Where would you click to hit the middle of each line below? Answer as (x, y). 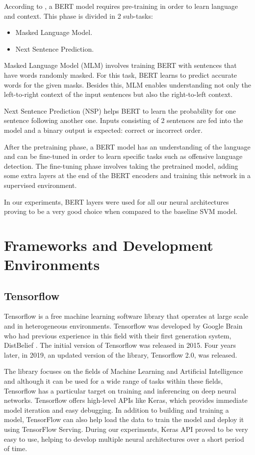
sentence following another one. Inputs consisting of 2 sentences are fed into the (124, 120)
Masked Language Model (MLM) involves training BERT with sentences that (120, 65)
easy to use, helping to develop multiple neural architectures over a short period (124, 439)
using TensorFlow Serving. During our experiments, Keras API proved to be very (126, 429)
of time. (16, 448)
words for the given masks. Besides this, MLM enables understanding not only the (127, 84)
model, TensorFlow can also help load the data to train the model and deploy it (124, 419)
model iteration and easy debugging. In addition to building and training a (116, 409)
